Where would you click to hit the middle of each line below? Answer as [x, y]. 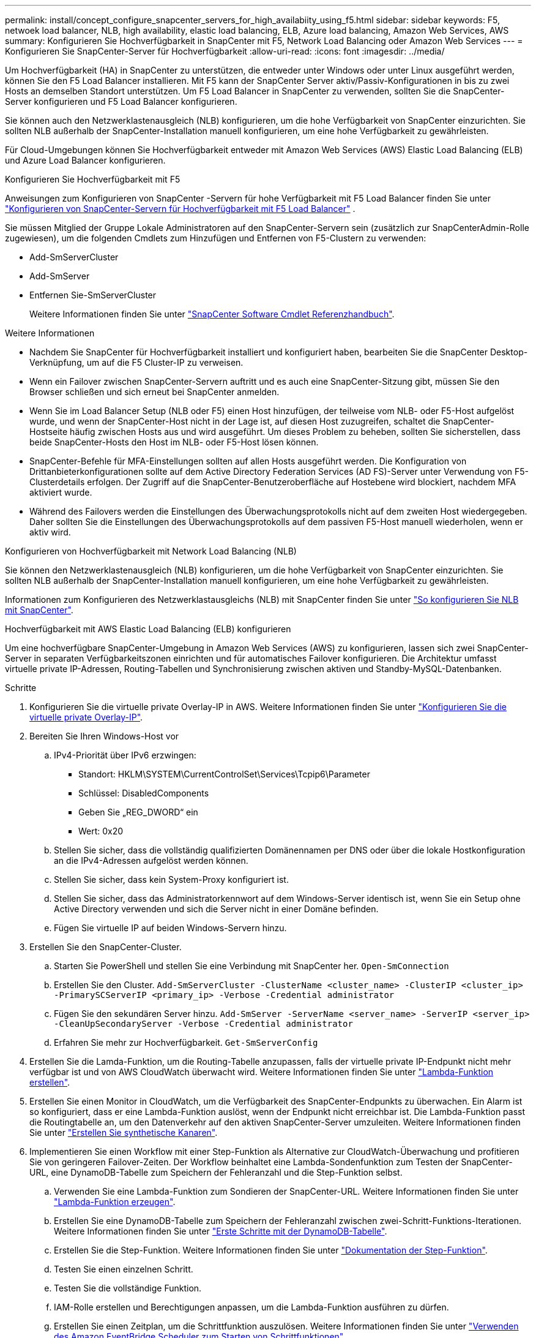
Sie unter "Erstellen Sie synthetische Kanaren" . [124, 1132]
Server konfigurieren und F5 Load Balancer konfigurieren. [121, 101]
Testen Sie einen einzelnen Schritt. [124, 1269]
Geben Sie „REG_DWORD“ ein [138, 812]
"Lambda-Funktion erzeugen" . [115, 1202]
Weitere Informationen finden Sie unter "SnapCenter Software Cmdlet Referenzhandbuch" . [212, 314]
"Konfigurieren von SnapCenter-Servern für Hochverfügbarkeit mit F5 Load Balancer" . [180, 209]
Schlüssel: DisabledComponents [144, 793]
